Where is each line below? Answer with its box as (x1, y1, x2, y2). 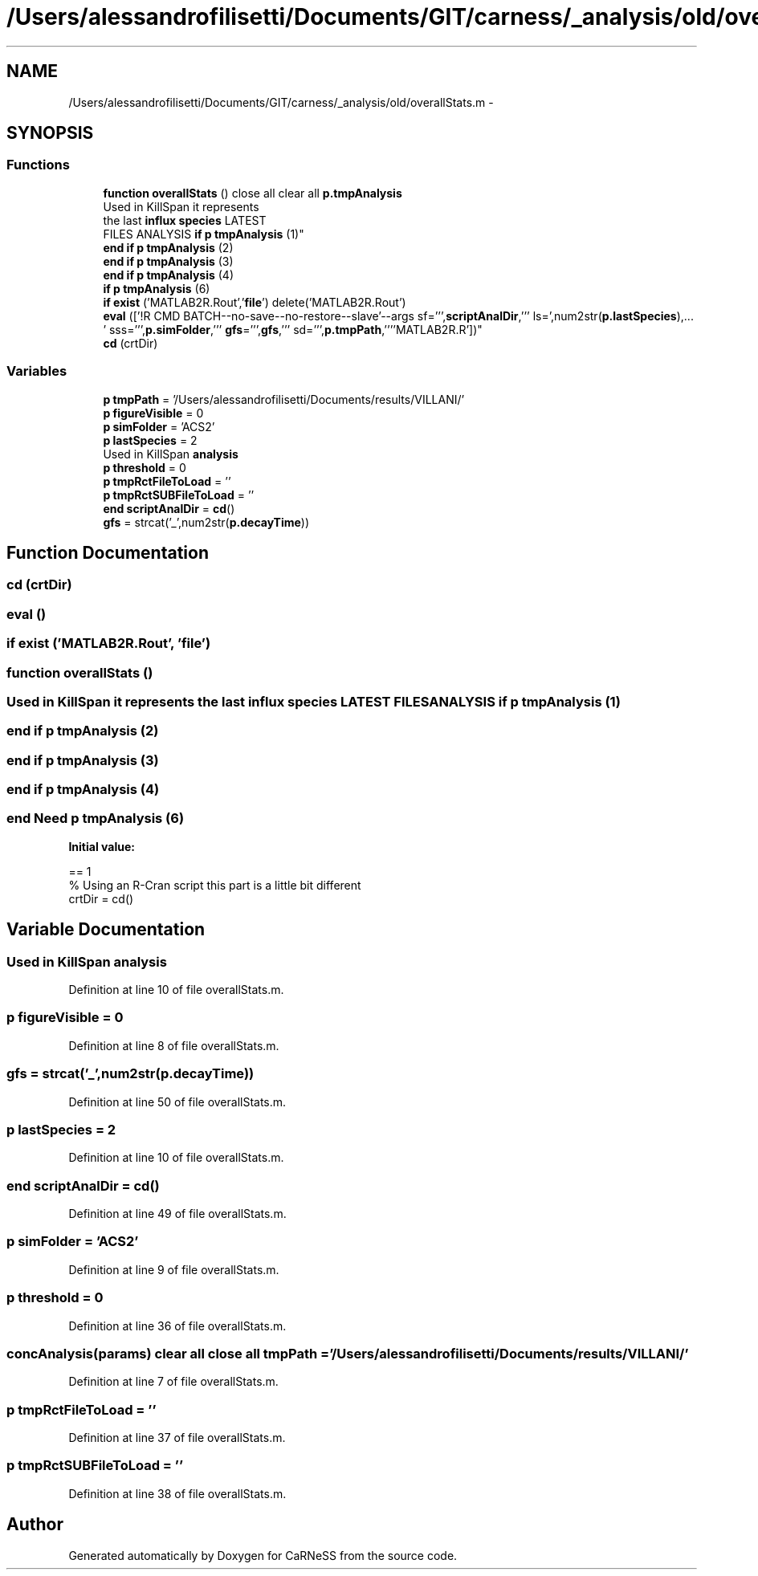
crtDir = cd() (68, 891, 134, 906)
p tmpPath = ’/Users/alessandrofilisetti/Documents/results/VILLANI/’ (103, 392, 465, 406)
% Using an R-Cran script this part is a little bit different (68, 878, 361, 892)
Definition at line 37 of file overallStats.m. (68, 1431, 286, 1444)
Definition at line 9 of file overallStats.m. (68, 1262, 279, 1277)
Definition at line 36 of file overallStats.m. (68, 1318, 287, 1333)
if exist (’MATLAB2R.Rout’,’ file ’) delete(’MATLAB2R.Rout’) (103, 295, 406, 309)
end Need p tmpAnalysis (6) (6, 810, 185, 827)
